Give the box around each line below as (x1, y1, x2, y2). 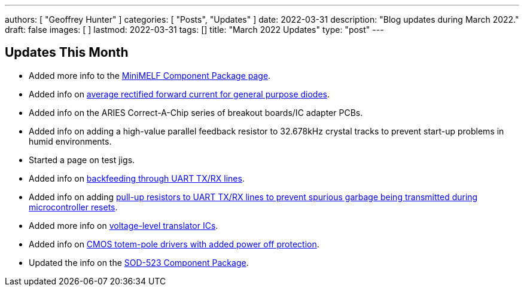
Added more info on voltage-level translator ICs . (29, 220, 218, 231)
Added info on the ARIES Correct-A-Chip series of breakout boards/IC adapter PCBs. (29, 107, 363, 118)
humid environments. (29, 136, 112, 146)
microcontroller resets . (29, 201, 118, 212)
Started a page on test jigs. (29, 154, 135, 165)
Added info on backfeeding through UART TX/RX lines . (29, 173, 245, 183)
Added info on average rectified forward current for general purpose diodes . (29, 88, 330, 99)
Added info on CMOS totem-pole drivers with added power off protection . (29, 238, 319, 249)
